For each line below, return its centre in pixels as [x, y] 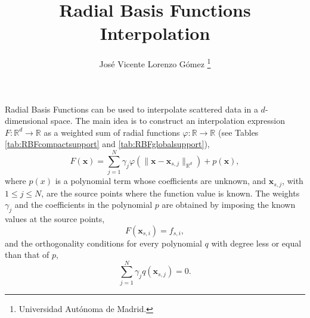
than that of [27, 255]
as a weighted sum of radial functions [112, 132]
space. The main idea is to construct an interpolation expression [168, 121]
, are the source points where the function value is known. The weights [170, 193]
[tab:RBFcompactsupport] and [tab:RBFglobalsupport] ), [107, 144]
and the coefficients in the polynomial [83, 205]
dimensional [27, 121]
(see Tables [238, 132]
